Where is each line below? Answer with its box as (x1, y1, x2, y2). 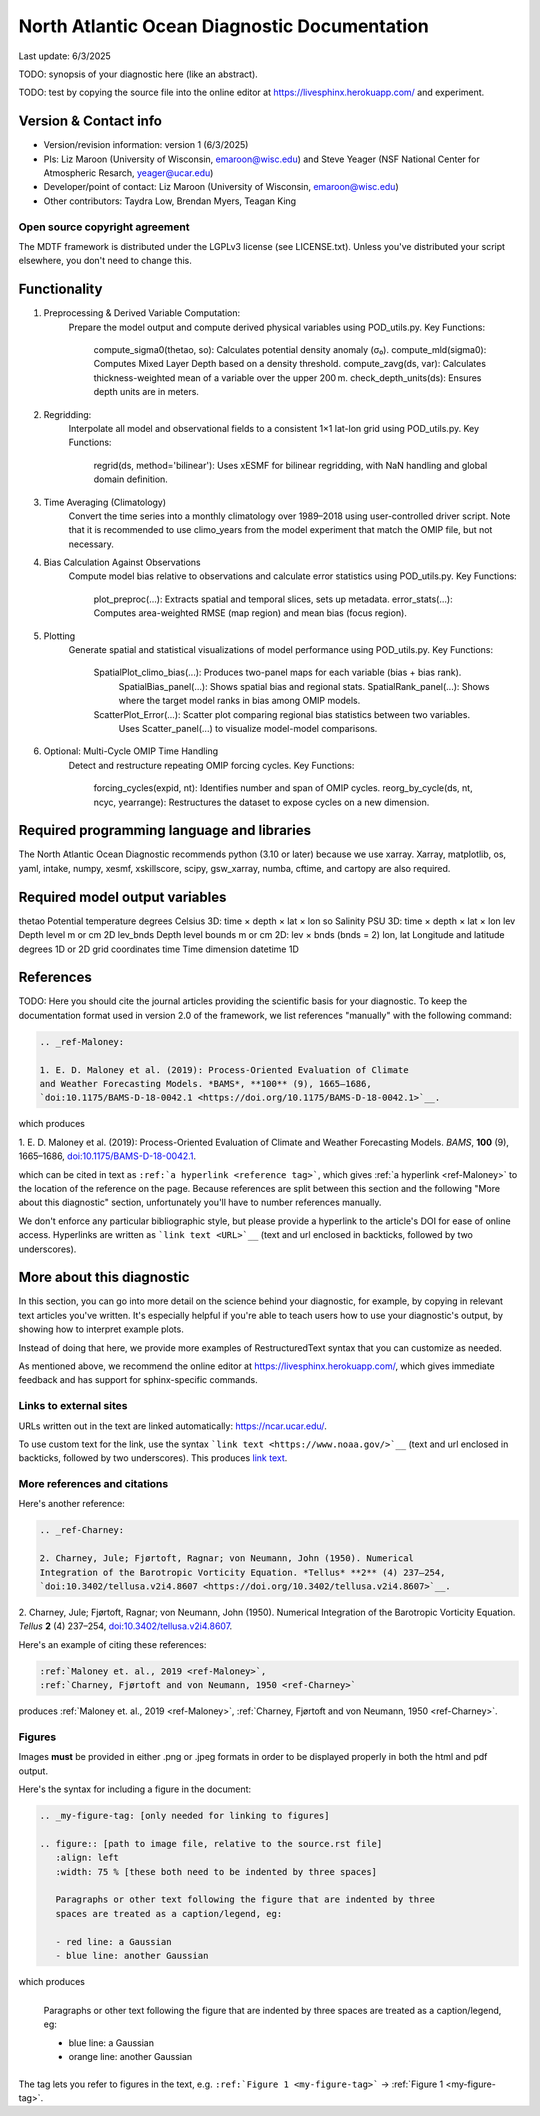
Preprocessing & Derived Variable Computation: (43, 307, 241, 319)
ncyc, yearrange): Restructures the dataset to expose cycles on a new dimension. (93, 796, 430, 808)
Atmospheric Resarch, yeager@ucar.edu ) (43, 167, 214, 179)
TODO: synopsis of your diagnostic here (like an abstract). (18, 68, 259, 80)
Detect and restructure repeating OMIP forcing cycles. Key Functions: (68, 759, 355, 771)
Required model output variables (18, 888, 227, 905)
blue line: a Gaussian (68, 2036, 155, 2049)
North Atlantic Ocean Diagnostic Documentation (18, 15, 429, 37)
